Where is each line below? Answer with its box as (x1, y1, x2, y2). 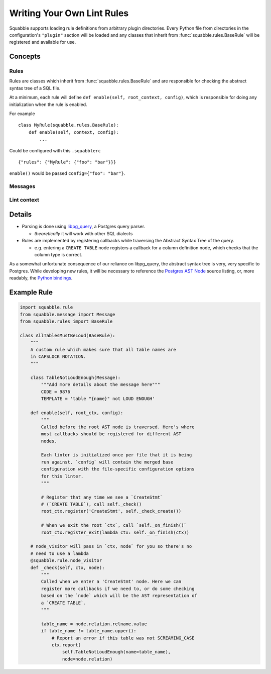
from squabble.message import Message (20, 312, 115, 317)
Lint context (9, 196, 40, 203)
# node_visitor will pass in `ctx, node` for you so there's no (30, 543, 192, 549)
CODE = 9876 (41, 389, 70, 395)
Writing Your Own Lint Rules (9, 8, 129, 19)
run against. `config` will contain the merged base (41, 459, 174, 465)
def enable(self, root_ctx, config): (30, 410, 123, 416)
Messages (9, 183, 36, 190)
